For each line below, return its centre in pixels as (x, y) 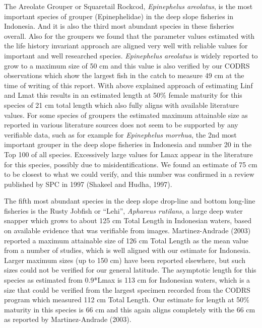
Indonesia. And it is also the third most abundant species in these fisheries (119, 26)
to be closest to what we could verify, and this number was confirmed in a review (129, 174)
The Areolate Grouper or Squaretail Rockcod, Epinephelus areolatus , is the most (128, 6)
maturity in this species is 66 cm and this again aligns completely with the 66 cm (130, 309)
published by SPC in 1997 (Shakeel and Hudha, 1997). (88, 184)
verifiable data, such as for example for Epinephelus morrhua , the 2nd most (120, 134)
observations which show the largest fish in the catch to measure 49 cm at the (124, 75)
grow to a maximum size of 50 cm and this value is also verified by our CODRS (127, 65)
